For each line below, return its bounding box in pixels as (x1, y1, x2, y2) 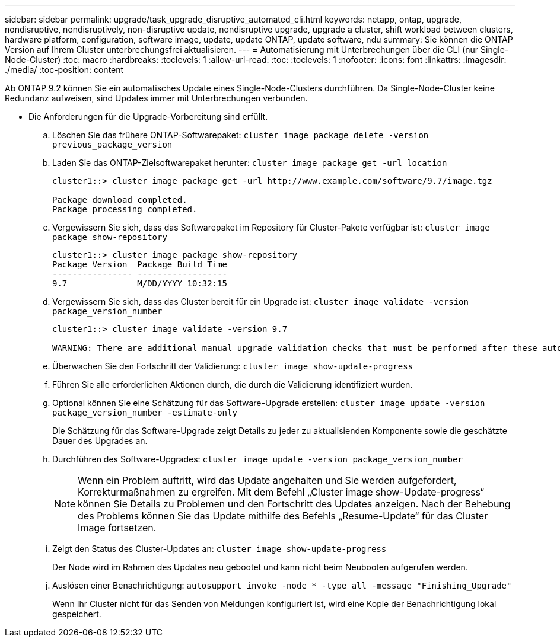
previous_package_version (52, 140, 173, 149)
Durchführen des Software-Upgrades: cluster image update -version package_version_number (52, 454, 463, 464)
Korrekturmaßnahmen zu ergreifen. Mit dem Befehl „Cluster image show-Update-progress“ (78, 486, 485, 498)
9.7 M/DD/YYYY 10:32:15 (52, 279, 228, 288)
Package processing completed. (52, 205, 198, 214)
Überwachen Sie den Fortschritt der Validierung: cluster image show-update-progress (52, 361, 413, 371)
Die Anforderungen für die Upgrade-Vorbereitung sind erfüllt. (28, 111, 268, 122)
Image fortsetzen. (78, 522, 157, 534)
